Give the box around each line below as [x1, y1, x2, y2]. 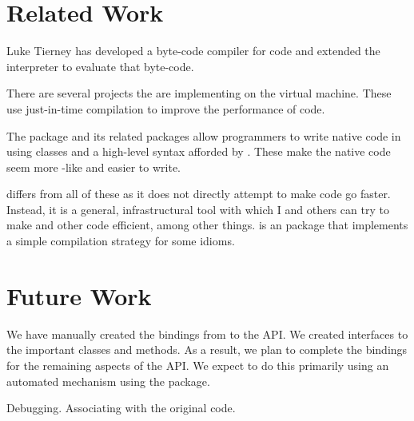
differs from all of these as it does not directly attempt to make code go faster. [6, 185, 391, 202]
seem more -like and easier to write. [6, 158, 181, 175]
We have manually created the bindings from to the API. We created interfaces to [6, 325, 408, 342]
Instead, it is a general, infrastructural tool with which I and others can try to [6, 201, 389, 217]
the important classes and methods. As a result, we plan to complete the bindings [6, 341, 408, 358]
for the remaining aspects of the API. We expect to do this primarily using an [6, 356, 389, 373]
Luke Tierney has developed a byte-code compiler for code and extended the [6, 42, 380, 59]
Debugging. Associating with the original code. [6, 399, 236, 416]
